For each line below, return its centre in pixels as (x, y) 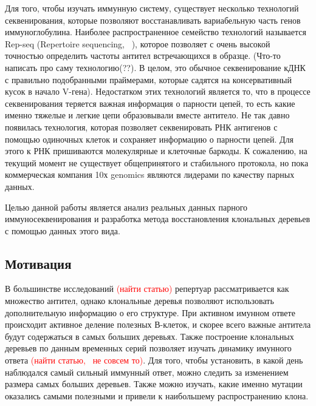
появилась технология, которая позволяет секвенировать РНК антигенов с (141, 127)
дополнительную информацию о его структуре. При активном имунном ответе (150, 312)
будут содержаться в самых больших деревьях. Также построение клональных (149, 336)
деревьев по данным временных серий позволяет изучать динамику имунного (148, 348)
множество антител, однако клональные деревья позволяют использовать (139, 301)
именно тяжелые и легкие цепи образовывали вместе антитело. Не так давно (147, 115)
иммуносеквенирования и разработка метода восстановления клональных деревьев (158, 219)
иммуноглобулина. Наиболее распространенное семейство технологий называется (156, 32)
